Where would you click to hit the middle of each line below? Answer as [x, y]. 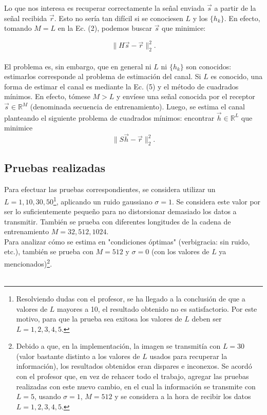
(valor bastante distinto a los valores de [78, 356]
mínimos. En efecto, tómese [47, 96]
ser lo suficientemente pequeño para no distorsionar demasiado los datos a [120, 211]
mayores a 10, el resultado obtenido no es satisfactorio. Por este [157, 308]
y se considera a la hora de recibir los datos [183, 396]
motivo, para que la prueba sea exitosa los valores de [99, 319]
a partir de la [235, 8]
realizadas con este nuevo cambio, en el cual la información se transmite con [136, 386]
